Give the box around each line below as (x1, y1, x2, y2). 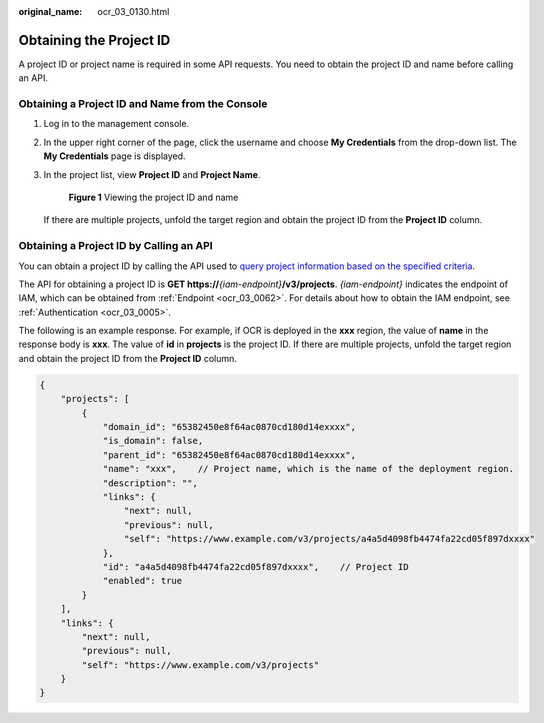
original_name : (18, 6, 83, 17)
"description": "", (102, 477, 199, 489)
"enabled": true (102, 575, 183, 587)
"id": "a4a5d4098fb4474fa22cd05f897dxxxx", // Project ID (102, 561, 409, 572)
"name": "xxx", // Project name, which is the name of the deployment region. (102, 463, 515, 475)
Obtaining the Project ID (18, 31, 171, 49)
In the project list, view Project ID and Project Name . (43, 168, 261, 180)
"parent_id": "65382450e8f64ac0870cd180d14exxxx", (102, 449, 357, 460)
